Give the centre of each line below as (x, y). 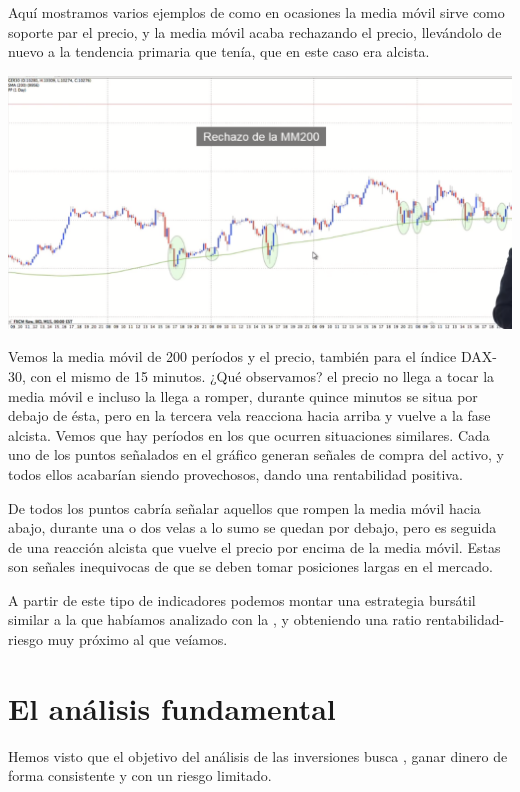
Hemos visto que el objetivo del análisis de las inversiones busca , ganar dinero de (258, 755)
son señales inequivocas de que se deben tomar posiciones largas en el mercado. (250, 566)
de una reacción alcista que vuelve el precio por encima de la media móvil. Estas (254, 546)
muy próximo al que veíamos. (137, 639)
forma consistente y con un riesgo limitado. (140, 775)
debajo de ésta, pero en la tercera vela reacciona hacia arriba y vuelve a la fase (249, 415)
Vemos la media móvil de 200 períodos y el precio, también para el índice (232, 356)
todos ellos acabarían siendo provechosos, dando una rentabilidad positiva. (235, 473)
